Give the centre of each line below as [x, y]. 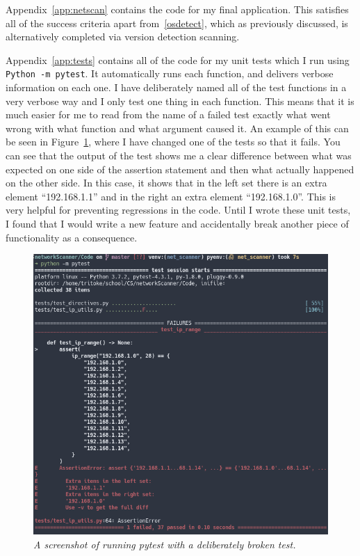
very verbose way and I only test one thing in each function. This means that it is [180, 101]
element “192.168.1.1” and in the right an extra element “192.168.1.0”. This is [171, 196]
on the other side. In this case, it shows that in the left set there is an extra [166, 183]
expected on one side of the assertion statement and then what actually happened [180, 169]
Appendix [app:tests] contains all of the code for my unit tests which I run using [178, 59]
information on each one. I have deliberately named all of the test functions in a [176, 87]
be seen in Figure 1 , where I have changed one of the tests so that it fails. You [173, 142]
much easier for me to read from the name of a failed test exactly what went [168, 114]
